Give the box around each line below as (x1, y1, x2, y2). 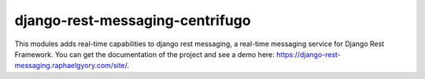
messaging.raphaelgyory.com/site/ (14, 61, 128, 70)
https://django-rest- (275, 49, 342, 59)
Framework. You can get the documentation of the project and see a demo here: (14, 49, 275, 59)
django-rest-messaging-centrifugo (14, 12, 251, 29)
